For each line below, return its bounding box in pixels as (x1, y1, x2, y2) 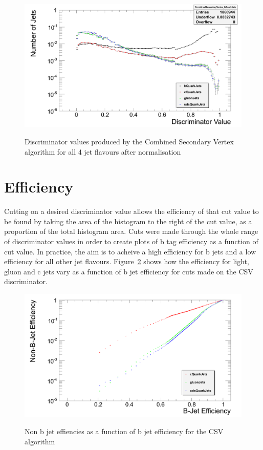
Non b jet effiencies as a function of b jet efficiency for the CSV (25, 426, 224, 437)
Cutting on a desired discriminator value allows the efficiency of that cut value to (4, 206, 259, 217)
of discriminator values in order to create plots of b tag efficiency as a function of (4, 236, 258, 247)
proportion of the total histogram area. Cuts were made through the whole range (4, 226, 258, 237)
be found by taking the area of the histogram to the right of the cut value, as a (4, 216, 252, 226)
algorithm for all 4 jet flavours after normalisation (25, 146, 181, 157)
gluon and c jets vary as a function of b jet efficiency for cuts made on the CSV (4, 266, 253, 276)
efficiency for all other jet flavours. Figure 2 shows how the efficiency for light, (4, 256, 249, 267)
